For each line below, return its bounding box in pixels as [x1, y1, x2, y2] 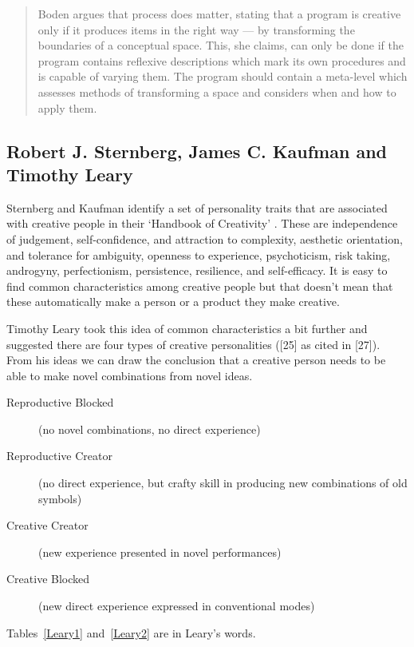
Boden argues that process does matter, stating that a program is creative [37, 6, 401, 22]
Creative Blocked [6, 570, 90, 587]
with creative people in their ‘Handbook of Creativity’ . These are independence [6, 215, 398, 232]
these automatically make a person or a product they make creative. [6, 293, 340, 310]
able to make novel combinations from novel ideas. [6, 367, 253, 383]
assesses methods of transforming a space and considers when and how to [37, 83, 396, 100]
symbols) [38, 490, 82, 506]
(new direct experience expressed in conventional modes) [38, 597, 315, 614]
